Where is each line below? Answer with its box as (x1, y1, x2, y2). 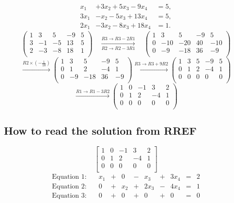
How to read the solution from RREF (4, 123, 197, 138)
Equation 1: (52, 173, 87, 181)
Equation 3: (52, 192, 87, 200)
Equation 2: (52, 183, 87, 190)
